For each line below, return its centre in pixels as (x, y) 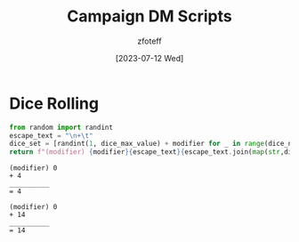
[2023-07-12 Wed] (149, 58)
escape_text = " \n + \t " (51, 135)
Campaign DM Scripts (149, 16)
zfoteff (149, 41)
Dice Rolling (54, 103)
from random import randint (61, 127)
